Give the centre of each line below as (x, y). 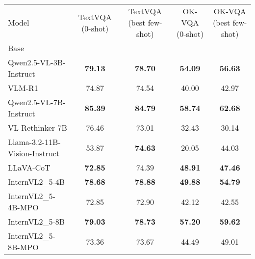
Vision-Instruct (34, 153)
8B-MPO (23, 247)
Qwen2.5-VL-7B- (37, 102)
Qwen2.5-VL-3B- (37, 62)
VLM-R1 (23, 88)
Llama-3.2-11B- (34, 142)
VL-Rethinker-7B (38, 128)
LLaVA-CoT (29, 167)
